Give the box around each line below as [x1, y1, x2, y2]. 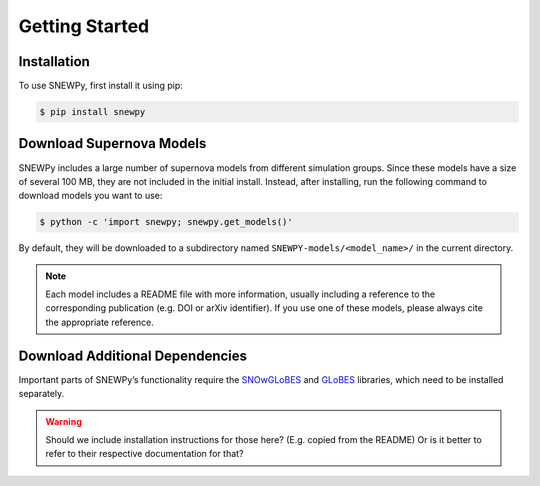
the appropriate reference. [45, 316, 154, 328]
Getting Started [18, 15, 150, 37]
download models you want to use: [18, 190, 163, 202]
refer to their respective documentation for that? [45, 448, 244, 460]
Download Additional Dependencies [18, 347, 248, 364]
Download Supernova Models [18, 135, 207, 152]
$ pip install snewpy [39, 106, 146, 118]
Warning [45, 415, 82, 427]
